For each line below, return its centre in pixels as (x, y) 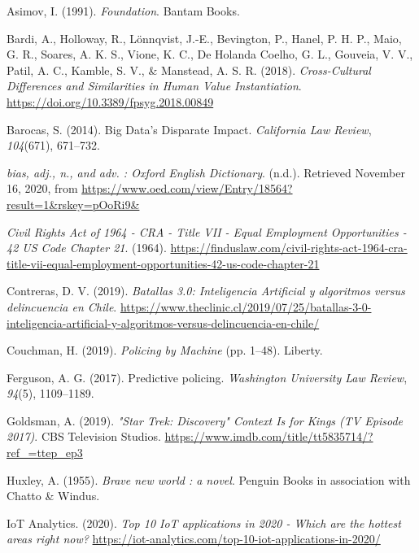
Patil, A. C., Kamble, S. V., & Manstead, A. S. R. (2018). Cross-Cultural (189, 70)
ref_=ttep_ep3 (45, 453)
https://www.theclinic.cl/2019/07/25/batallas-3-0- (246, 306)
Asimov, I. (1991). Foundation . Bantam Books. (123, 11)
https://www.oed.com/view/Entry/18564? (187, 188)
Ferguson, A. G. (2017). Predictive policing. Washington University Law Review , (207, 377)
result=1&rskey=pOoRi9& (73, 204)
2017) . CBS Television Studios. (84, 436)
